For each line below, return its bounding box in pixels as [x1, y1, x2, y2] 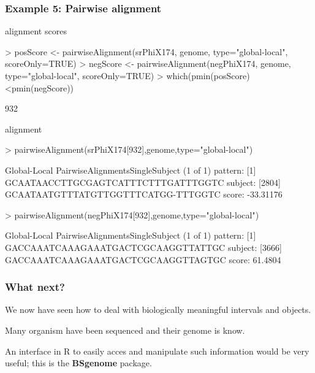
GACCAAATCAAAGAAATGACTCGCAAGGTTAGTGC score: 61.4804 [5, 253, 281, 266]
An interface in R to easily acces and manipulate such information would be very [5, 344, 309, 357]
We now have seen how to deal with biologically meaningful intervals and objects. [5, 303, 311, 316]
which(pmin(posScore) [166, 69, 250, 82]
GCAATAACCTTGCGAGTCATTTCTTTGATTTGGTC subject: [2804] [5, 175, 281, 188]
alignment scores [5, 25, 67, 37]
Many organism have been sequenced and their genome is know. [5, 323, 245, 336]
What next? [5, 279, 65, 294]
